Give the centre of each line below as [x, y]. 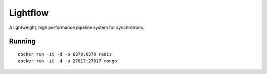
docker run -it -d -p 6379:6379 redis [65, 54]
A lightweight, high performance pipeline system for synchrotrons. [77, 27]
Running [22, 41]
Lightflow [29, 13]
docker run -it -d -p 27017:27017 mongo [67, 61]
